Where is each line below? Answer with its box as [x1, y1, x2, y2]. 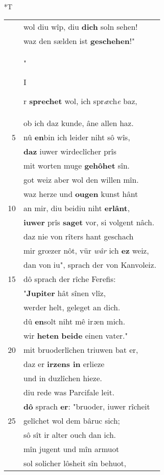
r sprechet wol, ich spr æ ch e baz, [23, 95, 138, 107]
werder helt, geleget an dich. [23, 301, 120, 313]
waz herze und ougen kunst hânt [23, 188, 138, 199]
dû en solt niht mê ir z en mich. [23, 315, 125, 327]
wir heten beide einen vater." [23, 329, 128, 341]
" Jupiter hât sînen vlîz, [23, 287, 106, 299]
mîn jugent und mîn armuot [23, 443, 119, 454]
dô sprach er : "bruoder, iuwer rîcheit [23, 400, 150, 412]
